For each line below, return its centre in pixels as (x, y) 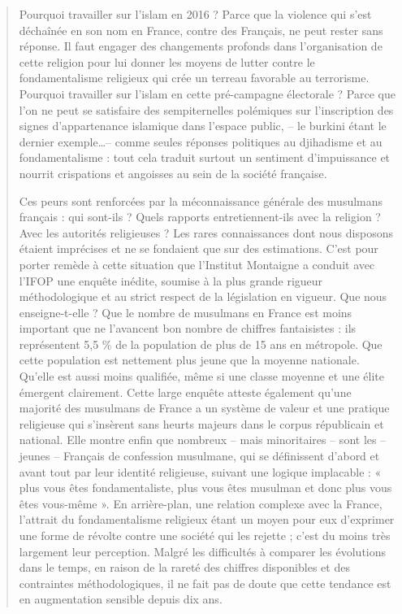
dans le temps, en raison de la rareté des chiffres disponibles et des (184, 567)
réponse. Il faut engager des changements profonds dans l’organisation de (201, 46)
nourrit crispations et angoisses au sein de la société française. (173, 173)
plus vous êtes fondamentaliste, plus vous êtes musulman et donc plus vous (205, 488)
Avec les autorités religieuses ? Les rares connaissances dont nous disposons (206, 232)
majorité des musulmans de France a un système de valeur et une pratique (204, 408)
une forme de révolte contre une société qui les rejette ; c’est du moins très (205, 535)
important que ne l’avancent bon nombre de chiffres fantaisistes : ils (188, 328)
